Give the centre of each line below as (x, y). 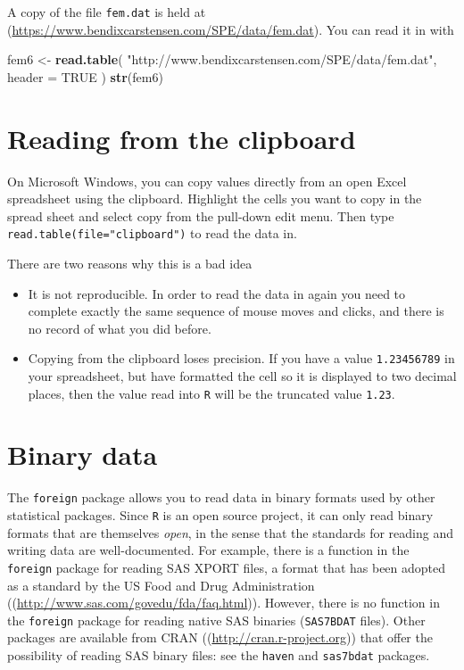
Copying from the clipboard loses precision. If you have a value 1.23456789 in (241, 358)
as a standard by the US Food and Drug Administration (161, 585)
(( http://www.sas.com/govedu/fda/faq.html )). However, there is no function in (224, 603)
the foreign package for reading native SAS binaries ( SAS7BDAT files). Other (216, 620)
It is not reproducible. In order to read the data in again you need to (217, 293)
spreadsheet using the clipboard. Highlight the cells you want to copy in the (215, 199)
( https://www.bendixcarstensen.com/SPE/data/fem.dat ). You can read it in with (231, 29)
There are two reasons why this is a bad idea (130, 263)
